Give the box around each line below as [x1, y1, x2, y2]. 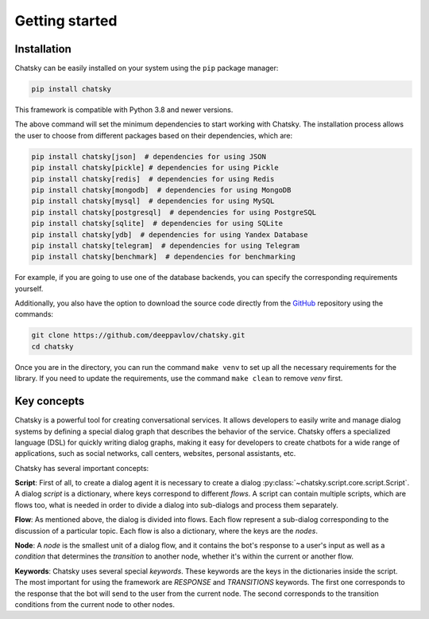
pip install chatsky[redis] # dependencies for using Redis [31, 174, 275, 183]
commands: [14, 309, 54, 319]
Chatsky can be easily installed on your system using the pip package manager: [14, 64, 279, 73]
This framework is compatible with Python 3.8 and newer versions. [14, 105, 234, 115]
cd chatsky [31, 342, 74, 351]
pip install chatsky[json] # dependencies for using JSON [31, 152, 266, 161]
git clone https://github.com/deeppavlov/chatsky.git [31, 331, 245, 340]
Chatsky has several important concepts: [14, 463, 149, 473]
